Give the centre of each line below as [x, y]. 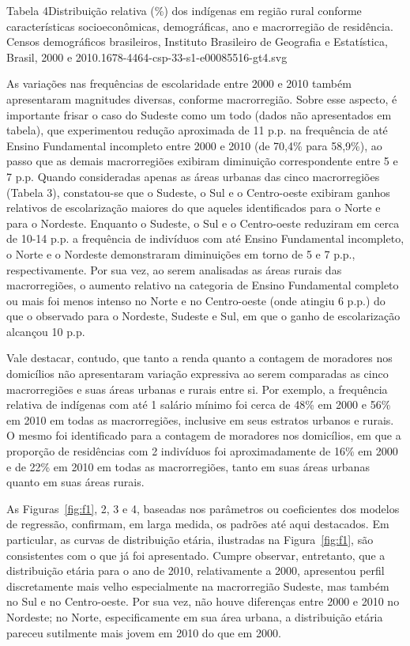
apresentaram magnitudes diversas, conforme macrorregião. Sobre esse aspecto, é [202, 98]
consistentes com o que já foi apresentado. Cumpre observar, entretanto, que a [196, 555]
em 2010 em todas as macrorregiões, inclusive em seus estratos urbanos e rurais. [200, 419]
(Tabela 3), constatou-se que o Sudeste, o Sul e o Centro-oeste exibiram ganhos [198, 192]
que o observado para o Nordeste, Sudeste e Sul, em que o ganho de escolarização [203, 316]
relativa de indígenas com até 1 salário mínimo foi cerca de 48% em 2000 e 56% [199, 404]
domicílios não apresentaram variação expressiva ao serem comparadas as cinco [197, 374]
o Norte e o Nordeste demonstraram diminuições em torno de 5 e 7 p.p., [181, 253]
